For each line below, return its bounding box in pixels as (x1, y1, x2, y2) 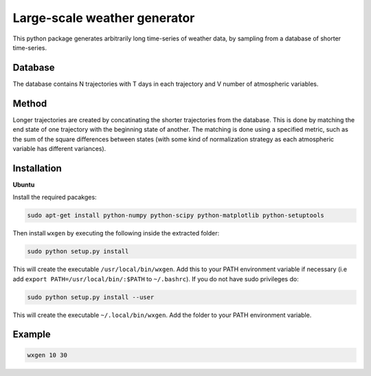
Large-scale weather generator (12, 10, 195, 25)
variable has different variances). (12, 144, 106, 152)
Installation (12, 162, 62, 174)
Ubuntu (12, 180, 35, 189)
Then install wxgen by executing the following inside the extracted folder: (12, 229, 220, 237)
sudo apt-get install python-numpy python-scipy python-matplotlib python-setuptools (27, 211, 324, 220)
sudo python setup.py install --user (27, 293, 155, 301)
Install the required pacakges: (12, 193, 97, 202)
